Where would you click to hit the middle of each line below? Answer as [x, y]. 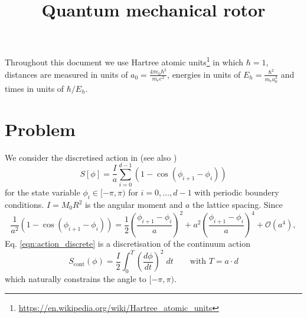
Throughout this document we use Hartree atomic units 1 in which [124, 61]
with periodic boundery [237, 192]
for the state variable [43, 192]
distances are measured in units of [66, 74]
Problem [40, 129]
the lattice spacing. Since [238, 205]
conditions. [25, 205]
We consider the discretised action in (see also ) [91, 157]
